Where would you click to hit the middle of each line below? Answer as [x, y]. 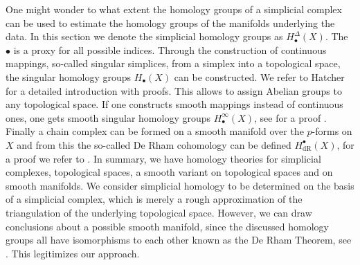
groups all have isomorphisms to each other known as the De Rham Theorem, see [179, 240]
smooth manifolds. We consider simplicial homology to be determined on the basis [180, 185]
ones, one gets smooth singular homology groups [108, 117]
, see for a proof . [290, 117]
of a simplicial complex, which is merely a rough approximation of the [154, 199]
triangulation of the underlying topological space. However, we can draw [159, 212]
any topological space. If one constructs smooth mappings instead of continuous [174, 104]
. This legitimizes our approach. [73, 253]
